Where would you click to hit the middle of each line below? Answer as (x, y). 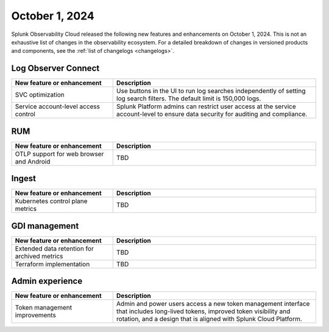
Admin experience (47, 281)
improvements (35, 315)
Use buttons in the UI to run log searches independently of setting (211, 91)
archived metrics (39, 256)
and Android (33, 161)
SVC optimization (40, 95)
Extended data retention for (54, 248)
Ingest (24, 178)
